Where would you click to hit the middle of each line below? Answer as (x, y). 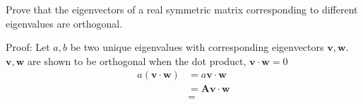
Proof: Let (28, 47)
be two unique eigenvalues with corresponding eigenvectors (197, 47)
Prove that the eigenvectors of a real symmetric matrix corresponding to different (182, 9)
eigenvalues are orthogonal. (64, 23)
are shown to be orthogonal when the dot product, (137, 60)
